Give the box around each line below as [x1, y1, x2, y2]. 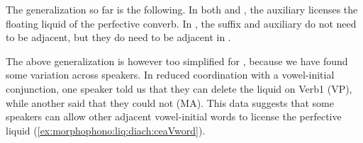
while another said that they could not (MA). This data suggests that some [6, 95, 334, 110]
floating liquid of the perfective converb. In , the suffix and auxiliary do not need [6, 16, 357, 30]
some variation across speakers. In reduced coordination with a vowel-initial [6, 67, 335, 82]
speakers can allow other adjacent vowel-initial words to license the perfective [6, 109, 342, 124]
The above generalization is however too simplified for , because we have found [6, 53, 348, 68]
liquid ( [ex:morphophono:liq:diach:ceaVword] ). [6, 122, 206, 137]
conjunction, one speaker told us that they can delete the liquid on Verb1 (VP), [6, 81, 352, 96]
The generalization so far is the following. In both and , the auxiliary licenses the [6, 2, 358, 16]
